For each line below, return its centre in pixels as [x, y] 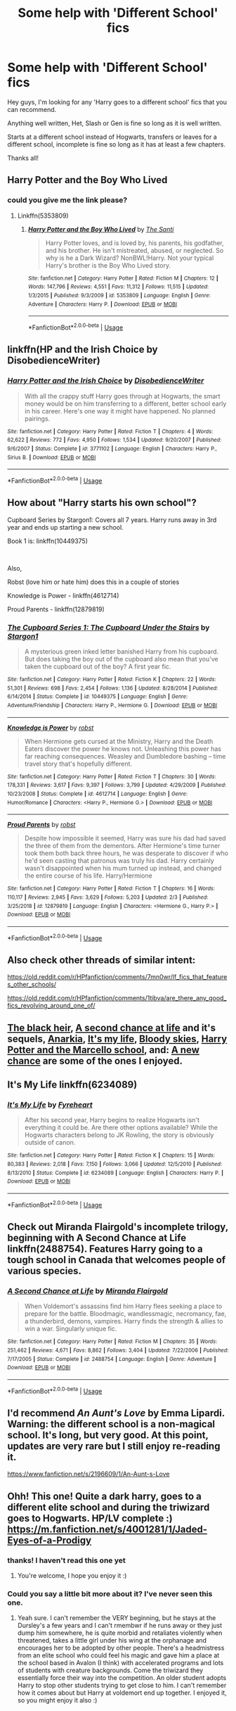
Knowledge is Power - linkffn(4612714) [63, 595]
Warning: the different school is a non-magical [111, 1424]
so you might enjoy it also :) [57, 1700]
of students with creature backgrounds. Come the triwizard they [110, 1670]
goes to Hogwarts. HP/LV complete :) [90, 1518]
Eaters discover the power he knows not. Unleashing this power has [123, 749]
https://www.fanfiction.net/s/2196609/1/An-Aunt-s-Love [88, 1474]
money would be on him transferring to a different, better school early [125, 404]
